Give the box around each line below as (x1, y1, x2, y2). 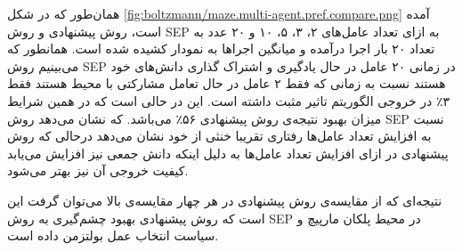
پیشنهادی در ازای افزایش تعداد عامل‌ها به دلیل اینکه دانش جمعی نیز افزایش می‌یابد (7, 143, 449, 162)
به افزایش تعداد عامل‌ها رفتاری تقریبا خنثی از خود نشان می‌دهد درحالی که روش (7, 126, 432, 145)
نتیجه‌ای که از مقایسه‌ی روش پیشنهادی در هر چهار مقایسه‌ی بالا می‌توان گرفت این (7, 190, 442, 209)
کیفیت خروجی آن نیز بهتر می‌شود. (7, 161, 189, 180)
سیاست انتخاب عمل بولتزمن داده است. (7, 226, 219, 245)
